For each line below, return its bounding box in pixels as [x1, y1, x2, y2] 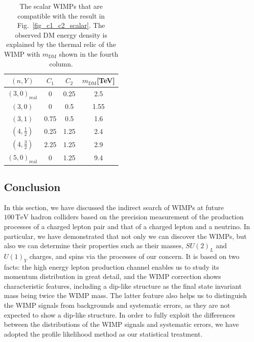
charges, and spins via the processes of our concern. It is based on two [29, 251, 240, 261]
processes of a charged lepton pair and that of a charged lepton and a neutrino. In [4, 221, 250, 231]
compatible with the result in [17, 10, 105, 21]
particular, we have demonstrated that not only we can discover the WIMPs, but [4, 231, 247, 241]
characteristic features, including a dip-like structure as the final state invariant [4, 280, 242, 291]
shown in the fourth [59, 48, 118, 59]
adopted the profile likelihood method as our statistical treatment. [4, 328, 203, 339]
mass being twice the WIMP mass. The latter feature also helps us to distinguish [4, 290, 247, 300]
